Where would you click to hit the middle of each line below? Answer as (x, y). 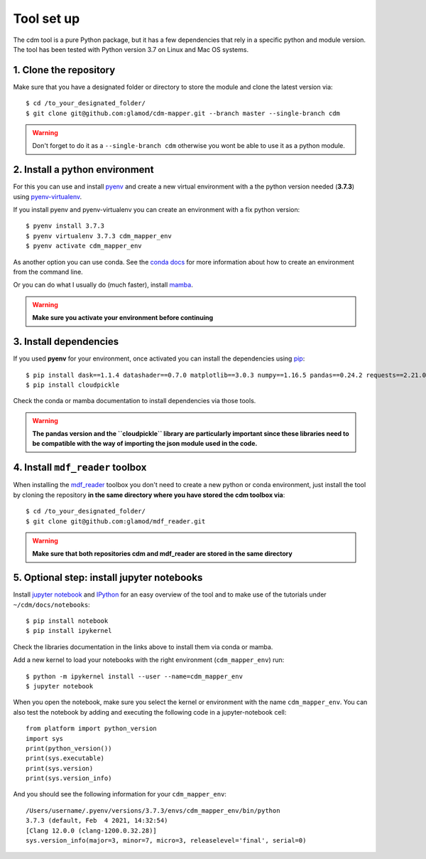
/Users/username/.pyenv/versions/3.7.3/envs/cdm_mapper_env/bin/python (153, 810)
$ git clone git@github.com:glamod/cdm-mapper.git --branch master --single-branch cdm (183, 113)
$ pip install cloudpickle (73, 385)
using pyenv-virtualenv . (48, 196)
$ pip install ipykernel (69, 631)
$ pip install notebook (67, 621)
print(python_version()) (69, 748)
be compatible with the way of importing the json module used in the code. (145, 444)
